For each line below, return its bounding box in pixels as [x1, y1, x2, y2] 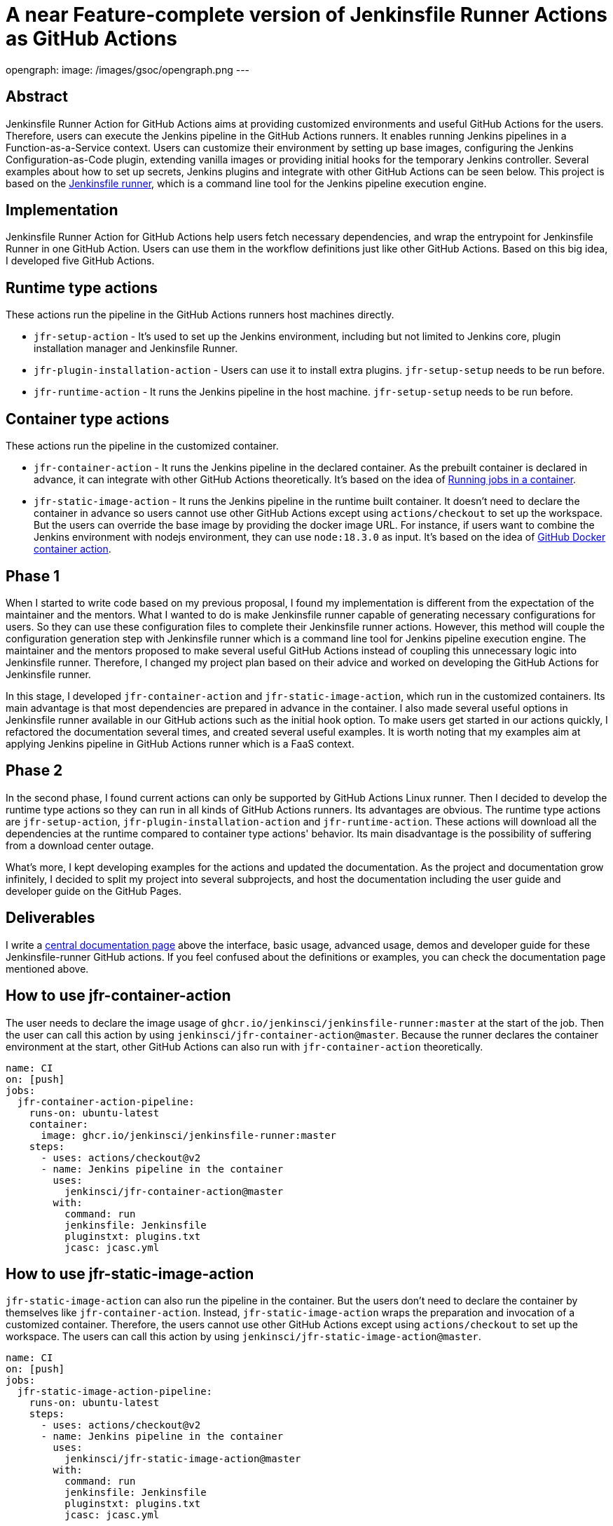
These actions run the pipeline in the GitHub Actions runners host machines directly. [6, 309, 394, 321]
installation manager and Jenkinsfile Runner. [34, 342, 238, 355]
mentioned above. [6, 962, 89, 975]
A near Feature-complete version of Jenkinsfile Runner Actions [6, 3, 607, 27]
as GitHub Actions [6, 27, 177, 50]
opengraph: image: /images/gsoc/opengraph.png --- [6, 63, 250, 76]
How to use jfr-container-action [6, 987, 231, 1005]
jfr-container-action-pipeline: [17, 1095, 195, 1107]
